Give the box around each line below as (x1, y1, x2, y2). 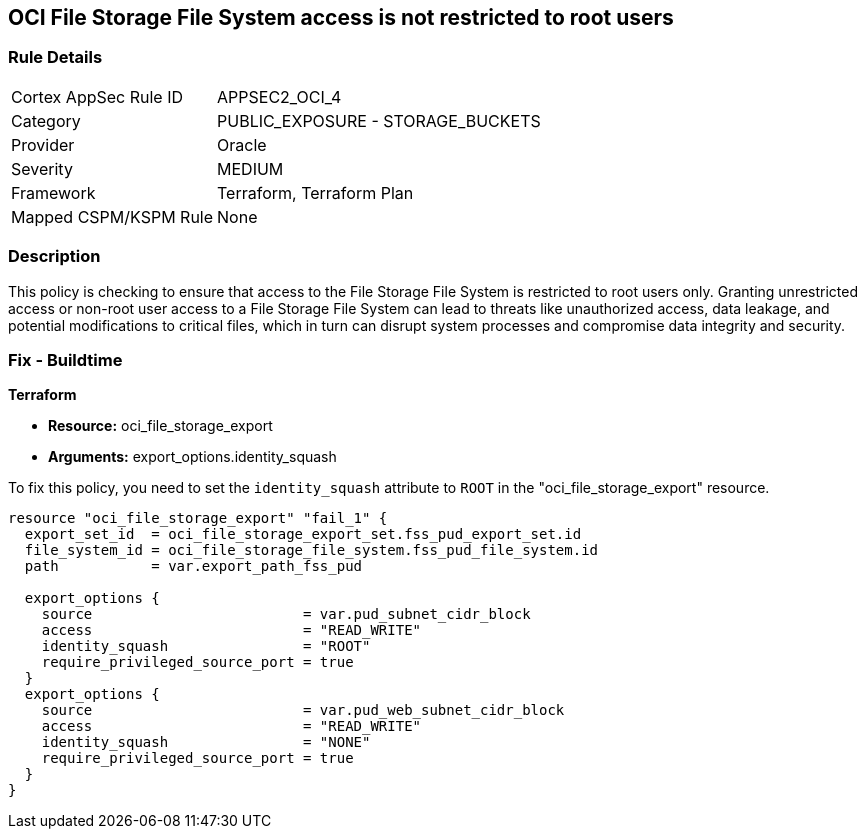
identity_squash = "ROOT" (41, 638, 371, 655)
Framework (11, 182, 96, 203)
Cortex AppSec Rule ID (11, 86, 184, 107)
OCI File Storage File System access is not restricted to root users (8, 5, 674, 30)
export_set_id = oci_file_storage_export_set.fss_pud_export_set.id (24, 526, 582, 543)
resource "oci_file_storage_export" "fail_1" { (8, 510, 388, 527)
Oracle (217, 134, 267, 155)
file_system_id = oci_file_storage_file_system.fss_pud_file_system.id (24, 542, 599, 559)
